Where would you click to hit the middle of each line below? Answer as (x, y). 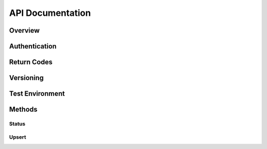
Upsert (18, 137)
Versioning (26, 78)
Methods (23, 110)
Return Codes (31, 62)
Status (17, 124)
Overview (24, 30)
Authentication (33, 46)
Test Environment (37, 94)
